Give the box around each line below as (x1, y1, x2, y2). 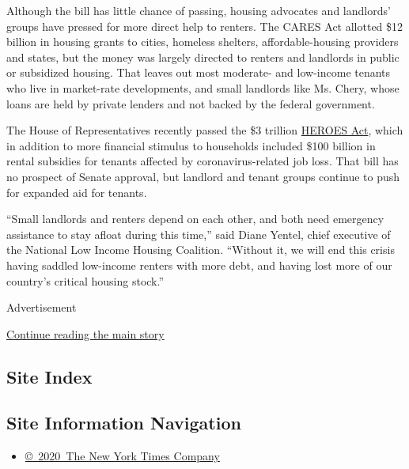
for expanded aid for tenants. (6, 183, 147, 200)
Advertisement (6, 299, 77, 316)
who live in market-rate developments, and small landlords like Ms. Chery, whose (6, 79, 400, 96)
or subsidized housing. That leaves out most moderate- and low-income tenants (6, 64, 391, 81)
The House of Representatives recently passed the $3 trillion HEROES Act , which (6, 122, 403, 138)
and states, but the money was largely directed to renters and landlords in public (6, 48, 400, 65)
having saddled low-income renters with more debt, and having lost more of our (6, 256, 392, 273)
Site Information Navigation (6, 410, 241, 435)
